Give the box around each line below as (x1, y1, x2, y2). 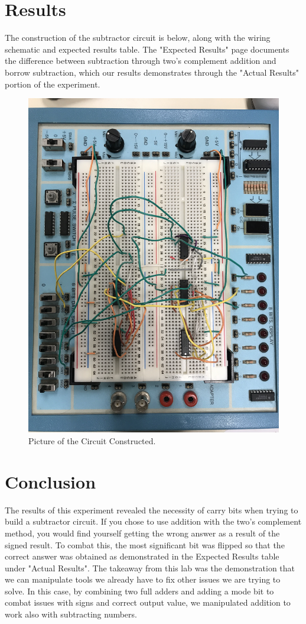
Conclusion (5, 469, 96, 493)
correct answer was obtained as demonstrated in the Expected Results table (5, 550, 279, 562)
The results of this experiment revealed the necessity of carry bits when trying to (5, 503, 298, 516)
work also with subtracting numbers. (5, 608, 137, 620)
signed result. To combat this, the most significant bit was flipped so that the (5, 538, 285, 551)
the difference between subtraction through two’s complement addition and (5, 54, 276, 67)
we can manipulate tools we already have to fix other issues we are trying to (5, 573, 281, 586)
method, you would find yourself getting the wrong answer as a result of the (5, 526, 280, 539)
